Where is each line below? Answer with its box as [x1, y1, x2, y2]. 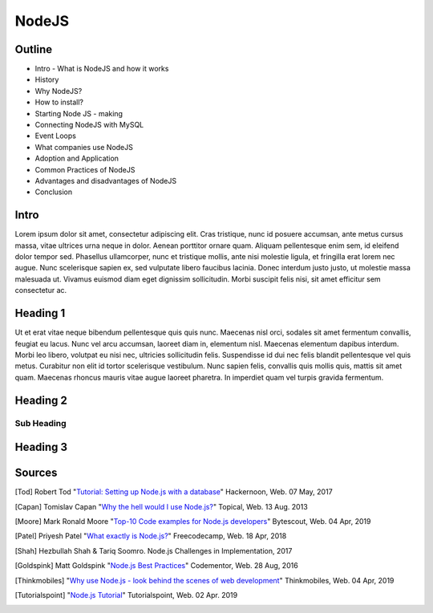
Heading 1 [14, 306, 66, 320]
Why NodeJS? [34, 86, 83, 95]
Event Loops [34, 131, 76, 140]
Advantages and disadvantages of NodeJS [34, 176, 176, 185]
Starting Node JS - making [34, 108, 123, 118]
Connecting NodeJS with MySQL [34, 120, 144, 130]
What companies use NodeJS [34, 142, 134, 152]
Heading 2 [14, 393, 68, 407]
